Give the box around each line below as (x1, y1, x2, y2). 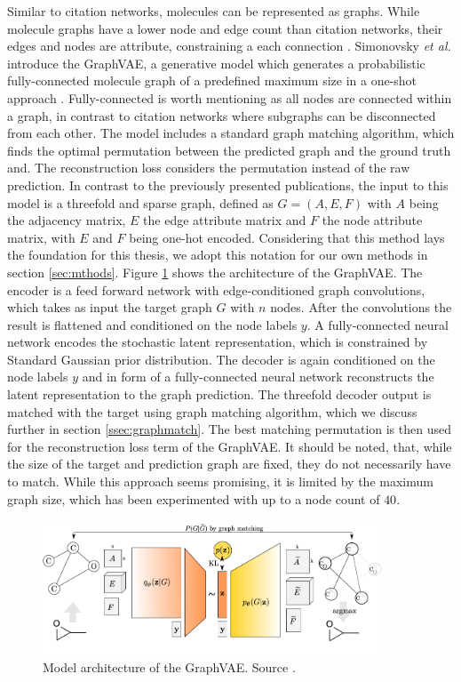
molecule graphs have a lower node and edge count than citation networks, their (7, 19, 443, 37)
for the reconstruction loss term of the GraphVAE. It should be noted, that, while (7, 437, 452, 455)
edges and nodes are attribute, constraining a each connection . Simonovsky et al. (7, 36, 451, 55)
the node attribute (322, 211, 423, 229)
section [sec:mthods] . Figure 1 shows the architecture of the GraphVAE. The (7, 262, 423, 281)
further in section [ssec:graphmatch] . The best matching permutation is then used (7, 420, 451, 438)
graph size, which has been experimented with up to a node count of (7, 489, 380, 508)
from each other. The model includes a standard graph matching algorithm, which (7, 124, 455, 142)
